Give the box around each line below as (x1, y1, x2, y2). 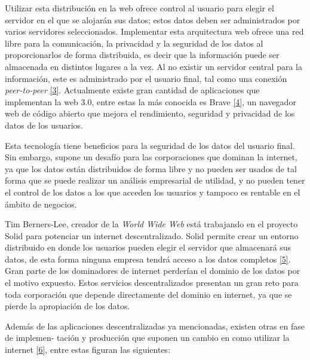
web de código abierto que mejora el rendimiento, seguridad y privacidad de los (5, 107, 295, 120)
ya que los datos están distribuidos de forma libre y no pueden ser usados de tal (5, 162, 297, 175)
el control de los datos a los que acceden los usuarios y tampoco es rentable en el (5, 185, 300, 198)
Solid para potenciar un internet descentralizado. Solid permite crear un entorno (5, 229, 299, 242)
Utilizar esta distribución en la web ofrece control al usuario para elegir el (5, 2, 274, 14)
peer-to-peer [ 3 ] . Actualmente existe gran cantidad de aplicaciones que (5, 84, 260, 96)
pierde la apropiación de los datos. (5, 300, 130, 312)
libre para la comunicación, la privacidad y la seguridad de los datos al (5, 36, 263, 49)
